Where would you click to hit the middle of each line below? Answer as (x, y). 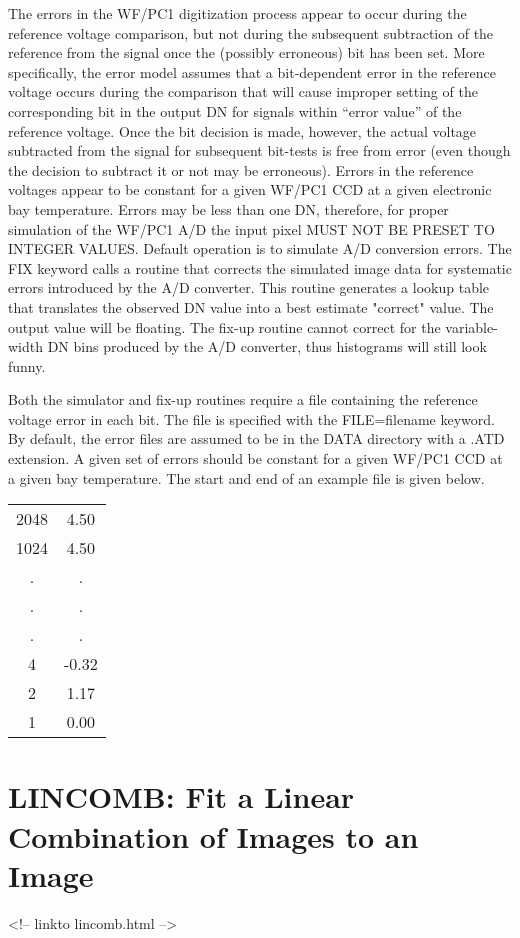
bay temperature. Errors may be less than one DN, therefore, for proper (228, 208)
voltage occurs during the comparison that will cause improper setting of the (243, 91)
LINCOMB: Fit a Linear (181, 796)
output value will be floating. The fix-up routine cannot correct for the (224, 326)
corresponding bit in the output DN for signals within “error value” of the (235, 110)
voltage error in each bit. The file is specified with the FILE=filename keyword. (251, 418)
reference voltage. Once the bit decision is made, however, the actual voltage (242, 130)
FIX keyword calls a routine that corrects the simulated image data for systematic (260, 267)
